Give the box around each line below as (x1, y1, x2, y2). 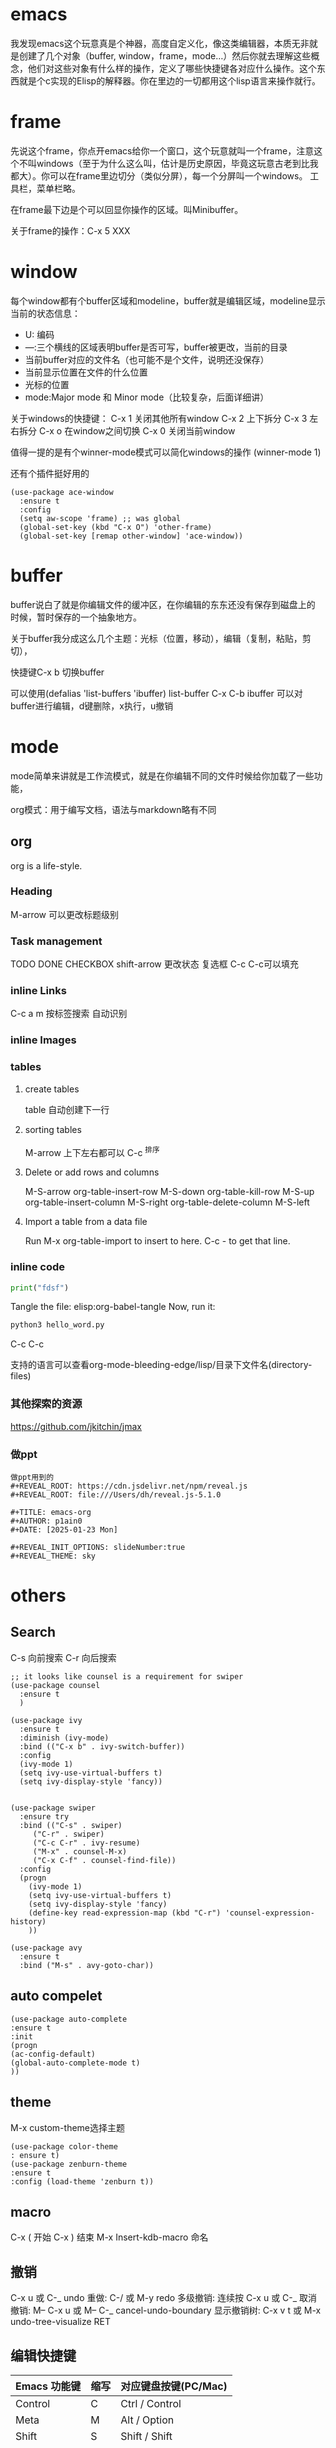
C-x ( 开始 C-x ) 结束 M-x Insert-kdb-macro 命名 (10, 2231, 209, 2243)
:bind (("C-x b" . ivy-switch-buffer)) (19, 1741, 186, 1752)
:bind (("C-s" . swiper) (19, 1820, 123, 1830)
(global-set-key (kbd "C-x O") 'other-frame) (19, 522, 213, 532)
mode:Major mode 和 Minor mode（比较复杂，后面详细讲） (24, 391, 270, 403)
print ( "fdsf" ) (10, 1283, 70, 1293)
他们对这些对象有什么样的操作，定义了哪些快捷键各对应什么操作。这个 (27, 62, 317, 74)
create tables (24, 1083, 80, 1095)
